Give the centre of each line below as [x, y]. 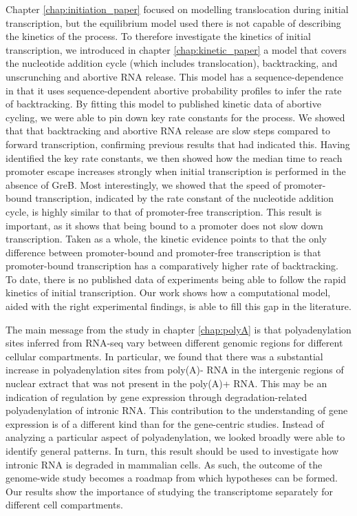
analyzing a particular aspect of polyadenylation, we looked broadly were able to [175, 437]
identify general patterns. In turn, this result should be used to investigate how [172, 451]
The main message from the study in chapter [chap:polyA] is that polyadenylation [178, 329]
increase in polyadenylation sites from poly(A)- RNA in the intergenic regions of [175, 370]
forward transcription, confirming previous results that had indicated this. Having [178, 144]
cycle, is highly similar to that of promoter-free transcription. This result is [164, 211]
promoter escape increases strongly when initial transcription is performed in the [176, 171]
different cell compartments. [64, 505]
